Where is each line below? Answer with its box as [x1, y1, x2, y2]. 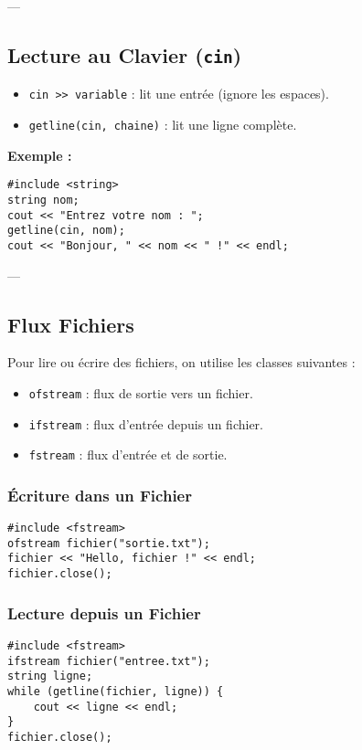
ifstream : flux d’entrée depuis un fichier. [28, 414, 263, 433]
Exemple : [7, 145, 72, 164]
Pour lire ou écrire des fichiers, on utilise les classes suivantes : [7, 353, 356, 372]
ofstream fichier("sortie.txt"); [7, 536, 210, 550]
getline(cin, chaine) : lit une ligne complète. [28, 115, 297, 134]
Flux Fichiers [7, 310, 134, 338]
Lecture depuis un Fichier [7, 601, 201, 624]
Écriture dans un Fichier [7, 483, 192, 506]
